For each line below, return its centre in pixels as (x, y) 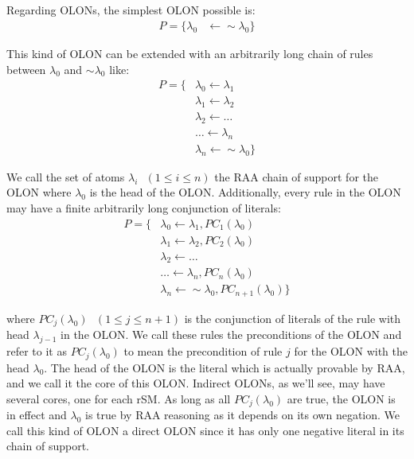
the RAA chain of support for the (297, 176)
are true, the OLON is (341, 398)
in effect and (37, 415)
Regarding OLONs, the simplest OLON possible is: (131, 10)
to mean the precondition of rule (203, 351)
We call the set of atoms (66, 176)
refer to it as (37, 351)
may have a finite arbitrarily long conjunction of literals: (144, 207)
